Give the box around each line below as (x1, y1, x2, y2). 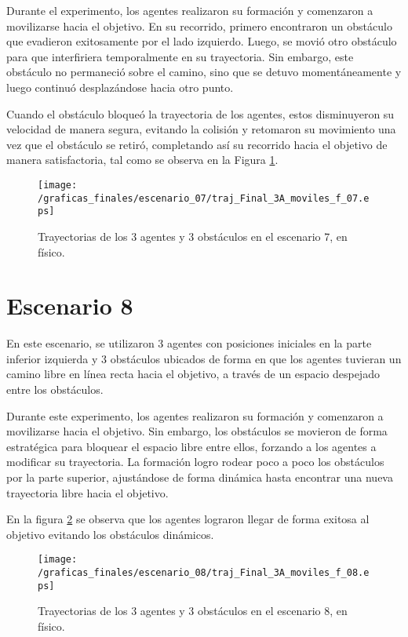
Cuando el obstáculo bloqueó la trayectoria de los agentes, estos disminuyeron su (6, 105, 395, 122)
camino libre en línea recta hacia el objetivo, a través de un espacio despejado (6, 366, 380, 382)
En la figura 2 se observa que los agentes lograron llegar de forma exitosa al (6, 511, 370, 527)
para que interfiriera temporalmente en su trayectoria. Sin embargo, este (6, 48, 354, 64)
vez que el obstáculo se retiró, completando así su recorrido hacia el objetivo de (6, 136, 388, 152)
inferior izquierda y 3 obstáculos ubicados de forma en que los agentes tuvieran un (6, 350, 402, 366)
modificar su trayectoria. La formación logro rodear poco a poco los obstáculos (6, 453, 384, 470)
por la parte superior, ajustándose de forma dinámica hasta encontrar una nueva (6, 468, 393, 485)
